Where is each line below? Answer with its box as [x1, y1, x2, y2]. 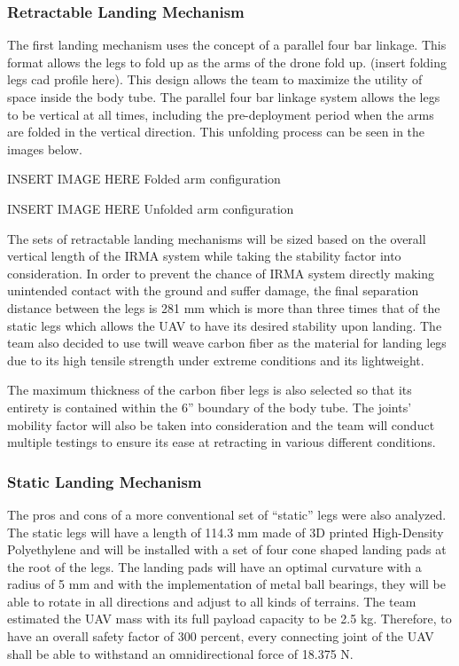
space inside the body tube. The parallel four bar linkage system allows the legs [7, 88, 440, 106]
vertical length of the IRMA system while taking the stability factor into [7, 247, 401, 265]
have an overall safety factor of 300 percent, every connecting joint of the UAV [7, 627, 434, 646]
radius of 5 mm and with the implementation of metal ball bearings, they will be [7, 575, 446, 593]
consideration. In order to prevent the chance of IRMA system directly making [7, 263, 435, 282]
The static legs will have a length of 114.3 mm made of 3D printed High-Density [7, 522, 444, 541]
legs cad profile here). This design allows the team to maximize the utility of [7, 70, 423, 89]
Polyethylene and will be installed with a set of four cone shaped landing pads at [7, 540, 447, 559]
